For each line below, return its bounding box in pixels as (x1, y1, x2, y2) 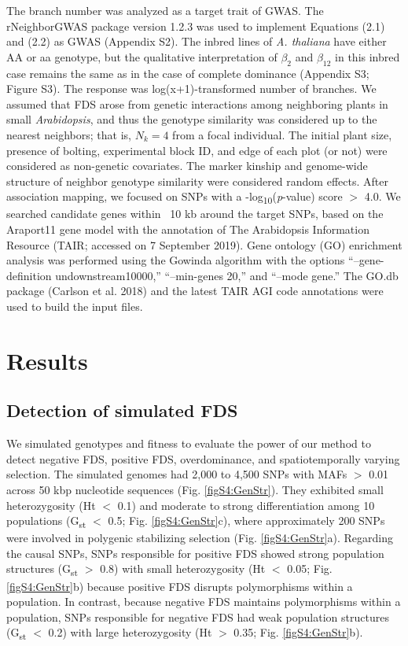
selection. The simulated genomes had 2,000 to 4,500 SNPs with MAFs (6, 466, 347, 482)
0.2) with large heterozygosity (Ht (48, 624, 212, 640)
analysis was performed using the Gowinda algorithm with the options (6, 252, 345, 268)
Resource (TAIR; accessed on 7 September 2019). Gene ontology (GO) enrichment (6, 236, 402, 253)
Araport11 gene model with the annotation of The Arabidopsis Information (6, 221, 369, 238)
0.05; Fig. (287, 560, 333, 577)
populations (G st (6, 512, 86, 530)
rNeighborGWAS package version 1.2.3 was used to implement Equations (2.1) (6, 17, 385, 34)
